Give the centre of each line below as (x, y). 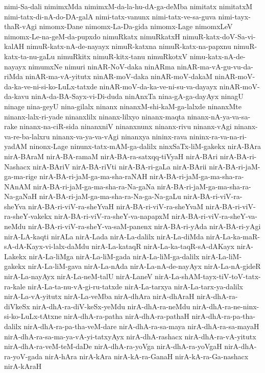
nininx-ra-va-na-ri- (218, 136)
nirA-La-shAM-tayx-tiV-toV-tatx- (208, 276)
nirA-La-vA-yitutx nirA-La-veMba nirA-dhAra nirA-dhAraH (99, 296)
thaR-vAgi (20, 26)
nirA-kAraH (23, 366)
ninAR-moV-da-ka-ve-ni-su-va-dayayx (158, 86)
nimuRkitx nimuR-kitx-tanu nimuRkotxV (122, 56)
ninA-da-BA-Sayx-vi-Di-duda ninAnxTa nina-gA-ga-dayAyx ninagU (137, 96)
